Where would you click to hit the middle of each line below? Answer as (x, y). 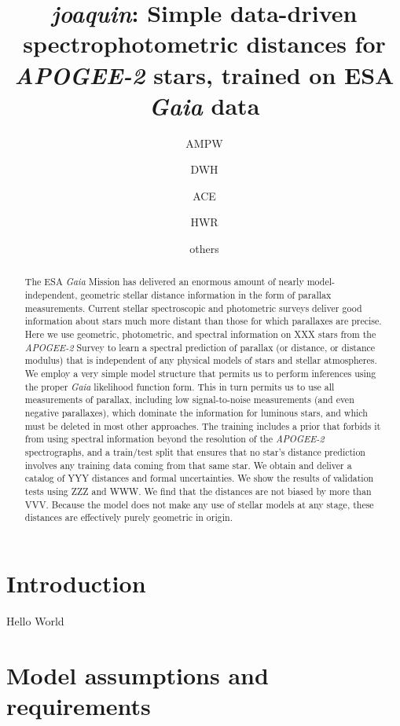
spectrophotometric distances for (204, 44)
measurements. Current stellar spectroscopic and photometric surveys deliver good (193, 308)
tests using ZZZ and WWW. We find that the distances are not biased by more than (198, 491)
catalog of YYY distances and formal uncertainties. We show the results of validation (199, 478)
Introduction (76, 583)
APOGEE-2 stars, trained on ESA (204, 75)
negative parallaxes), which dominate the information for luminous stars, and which (196, 413)
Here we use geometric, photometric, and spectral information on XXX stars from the (200, 334)
